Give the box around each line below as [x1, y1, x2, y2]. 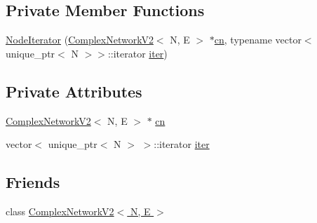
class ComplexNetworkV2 [6, 203, 114, 218]
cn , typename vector [214, 32, 302, 47]
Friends [6, 171, 60, 193]
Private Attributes [6, 80, 142, 102]
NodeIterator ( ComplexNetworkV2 [6, 32, 154, 47]
